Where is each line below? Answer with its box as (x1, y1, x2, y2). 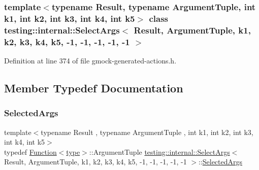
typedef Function (4, 146, 57, 157)
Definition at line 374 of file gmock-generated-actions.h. (4, 55, 177, 65)
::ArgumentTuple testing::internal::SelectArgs (89, 146, 230, 157)
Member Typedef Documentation (4, 80, 183, 95)
